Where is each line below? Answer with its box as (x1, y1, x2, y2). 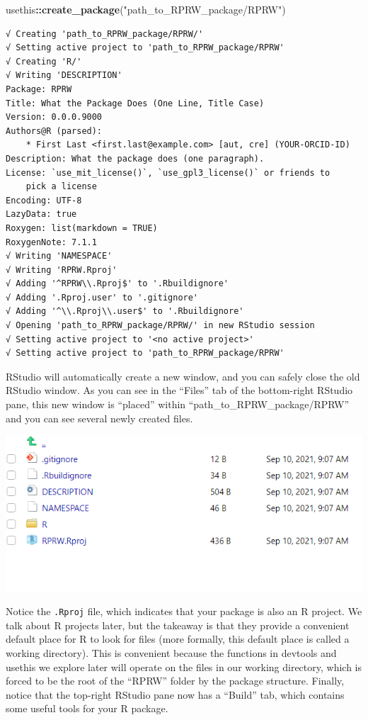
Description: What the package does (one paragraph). (6, 153, 265, 164)
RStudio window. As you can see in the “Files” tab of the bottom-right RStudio (6, 383, 353, 398)
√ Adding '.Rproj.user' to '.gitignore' (6, 292, 199, 303)
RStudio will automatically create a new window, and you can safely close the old (6, 369, 360, 383)
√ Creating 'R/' (6, 56, 82, 67)
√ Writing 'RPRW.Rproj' (6, 264, 117, 275)
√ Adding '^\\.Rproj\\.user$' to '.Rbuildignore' (6, 306, 244, 317)
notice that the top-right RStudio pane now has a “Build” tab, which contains (6, 687, 345, 702)
